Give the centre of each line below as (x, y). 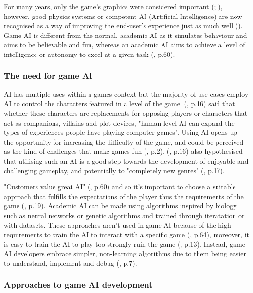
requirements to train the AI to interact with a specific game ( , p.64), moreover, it (126, 234)
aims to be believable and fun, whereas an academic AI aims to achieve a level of (125, 45)
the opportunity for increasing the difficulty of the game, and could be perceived (124, 141)
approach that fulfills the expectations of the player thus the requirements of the (124, 196)
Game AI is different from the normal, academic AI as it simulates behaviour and (126, 35)
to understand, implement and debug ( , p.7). (71, 263)
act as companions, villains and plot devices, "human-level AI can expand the (119, 122)
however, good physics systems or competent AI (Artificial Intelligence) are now (123, 16)
